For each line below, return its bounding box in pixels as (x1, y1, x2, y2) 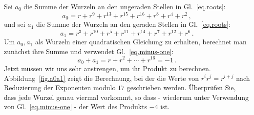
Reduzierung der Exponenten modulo (4, 82, 116, 93)
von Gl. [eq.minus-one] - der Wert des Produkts (4, 101, 148, 112)
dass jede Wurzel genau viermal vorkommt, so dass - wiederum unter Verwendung (4, 92, 249, 102)
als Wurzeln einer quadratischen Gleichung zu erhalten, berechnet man (35, 37, 247, 47)
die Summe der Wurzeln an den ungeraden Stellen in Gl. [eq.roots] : (23, 1, 226, 11)
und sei (4, 19, 25, 29)
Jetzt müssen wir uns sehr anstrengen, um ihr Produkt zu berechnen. (4, 63, 211, 73)
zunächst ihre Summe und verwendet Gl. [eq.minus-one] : (4, 46, 174, 56)
